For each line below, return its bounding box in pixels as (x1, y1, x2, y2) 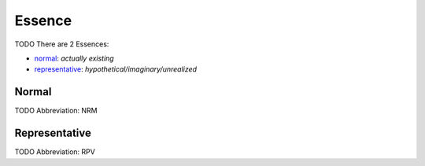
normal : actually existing (34, 53, 114, 63)
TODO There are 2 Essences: (14, 39, 109, 49)
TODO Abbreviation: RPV (14, 147, 96, 157)
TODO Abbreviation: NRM (14, 106, 98, 116)
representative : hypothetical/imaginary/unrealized (34, 65, 197, 74)
